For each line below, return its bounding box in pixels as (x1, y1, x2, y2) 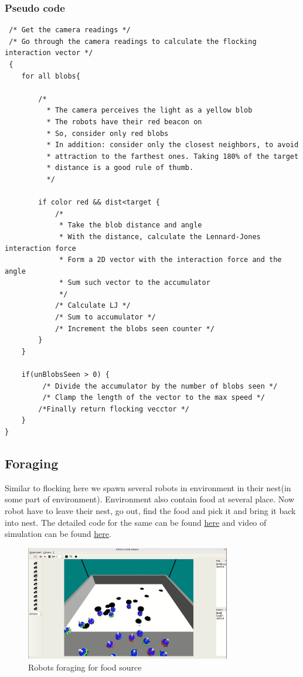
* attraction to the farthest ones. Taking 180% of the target (46, 152, 299, 161)
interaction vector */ (5, 49, 93, 57)
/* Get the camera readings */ (9, 26, 131, 35)
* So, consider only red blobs (46, 129, 169, 138)
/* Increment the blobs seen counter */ (55, 324, 215, 333)
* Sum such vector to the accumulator (59, 278, 210, 287)
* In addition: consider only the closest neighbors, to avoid (46, 141, 299, 149)
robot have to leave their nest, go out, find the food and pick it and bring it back (5, 504, 296, 516)
